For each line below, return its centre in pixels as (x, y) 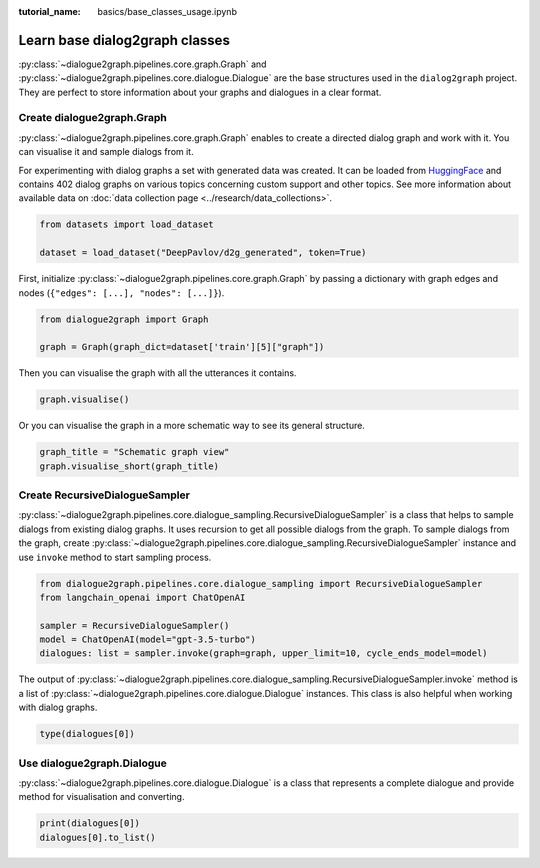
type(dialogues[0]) (87, 734)
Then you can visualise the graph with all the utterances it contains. (157, 373)
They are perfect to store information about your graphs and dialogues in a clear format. (200, 92)
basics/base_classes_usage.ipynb (167, 11)
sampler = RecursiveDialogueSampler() (134, 625)
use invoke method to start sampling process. (115, 557)
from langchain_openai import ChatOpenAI (142, 597)
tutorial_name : (49, 11)
